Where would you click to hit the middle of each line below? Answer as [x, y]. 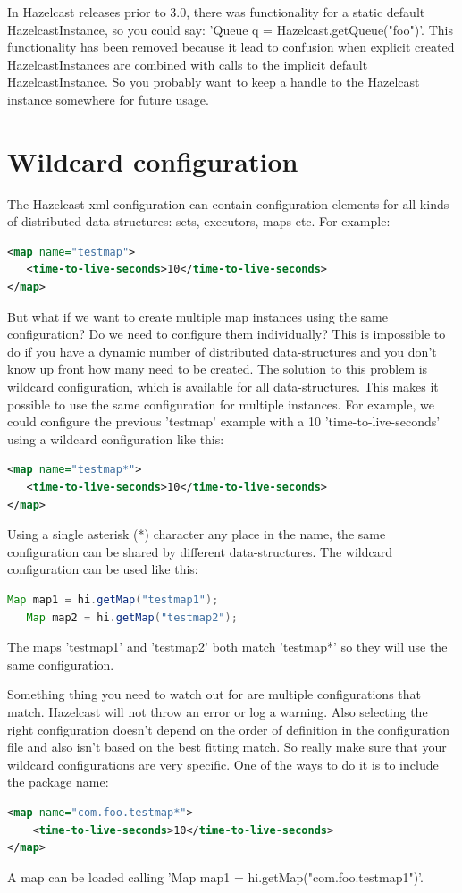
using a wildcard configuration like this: [116, 438]
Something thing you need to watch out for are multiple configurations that [214, 694]
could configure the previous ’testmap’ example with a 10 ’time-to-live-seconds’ [224, 421]
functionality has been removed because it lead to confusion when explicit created [231, 47]
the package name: [58, 782]
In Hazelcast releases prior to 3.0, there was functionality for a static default [216, 12]
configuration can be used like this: [103, 569]
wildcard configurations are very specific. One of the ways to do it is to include [223, 764]
